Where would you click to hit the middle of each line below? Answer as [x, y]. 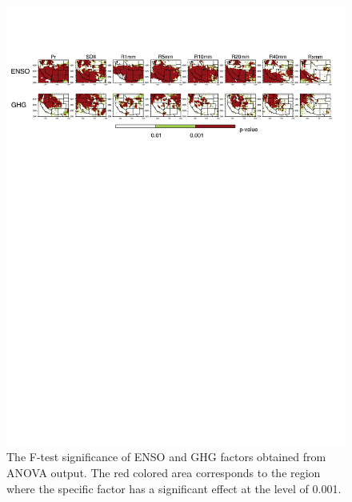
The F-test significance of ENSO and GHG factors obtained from [166, 457]
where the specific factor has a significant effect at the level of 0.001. [174, 488]
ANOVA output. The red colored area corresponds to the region [164, 473]
